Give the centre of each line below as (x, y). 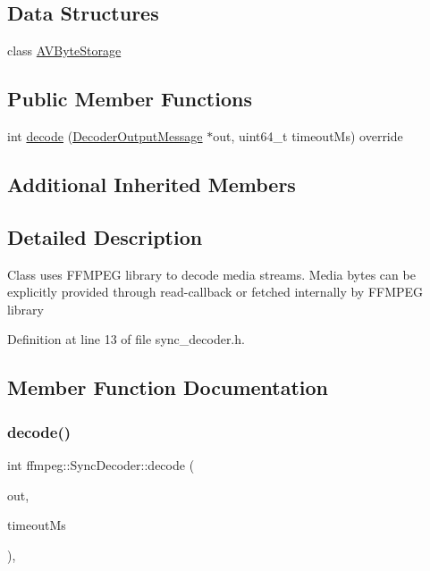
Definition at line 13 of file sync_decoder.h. (126, 339)
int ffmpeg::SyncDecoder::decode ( (101, 464)
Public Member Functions (130, 99)
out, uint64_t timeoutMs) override (308, 136)
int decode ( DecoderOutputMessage (105, 136)
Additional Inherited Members (152, 184)
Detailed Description (105, 236)
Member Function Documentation (168, 387)
